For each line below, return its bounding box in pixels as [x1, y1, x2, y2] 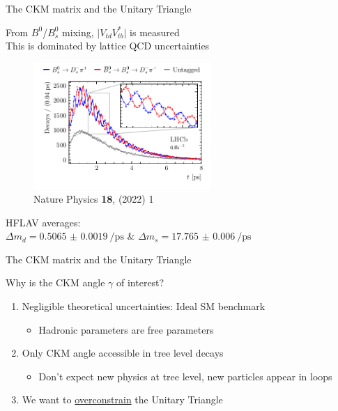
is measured [130, 24, 180, 39]
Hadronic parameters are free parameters [38, 322, 214, 336]
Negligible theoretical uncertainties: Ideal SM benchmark [22, 298, 266, 313]
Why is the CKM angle [6, 275, 105, 290]
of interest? [116, 275, 164, 290]
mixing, [62, 24, 94, 39]
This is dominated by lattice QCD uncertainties [6, 38, 210, 53]
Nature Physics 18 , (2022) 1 [33, 192, 154, 206]
